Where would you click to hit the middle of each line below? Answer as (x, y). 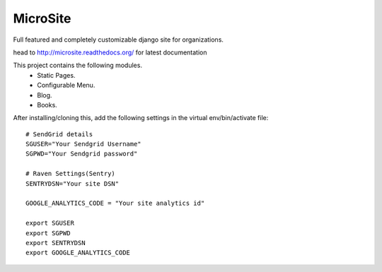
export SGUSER (50, 223)
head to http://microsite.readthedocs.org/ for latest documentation (110, 52)
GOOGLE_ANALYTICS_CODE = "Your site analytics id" (115, 203)
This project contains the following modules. (78, 65)
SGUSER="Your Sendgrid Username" (83, 144)
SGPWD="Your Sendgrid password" (82, 154)
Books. (47, 105)
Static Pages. (56, 75)
